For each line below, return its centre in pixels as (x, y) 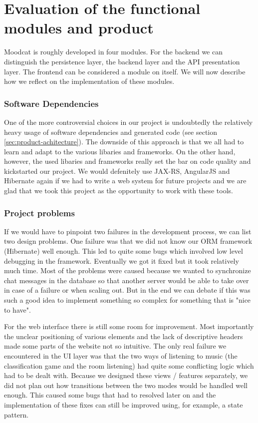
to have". (17, 309)
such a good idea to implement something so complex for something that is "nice (128, 300)
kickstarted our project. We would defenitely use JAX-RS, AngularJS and (117, 171)
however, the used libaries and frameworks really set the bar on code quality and (128, 161)
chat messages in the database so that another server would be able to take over (127, 280)
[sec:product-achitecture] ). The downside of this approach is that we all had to (124, 142)
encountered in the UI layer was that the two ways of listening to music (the (121, 356)
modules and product (79, 28)
